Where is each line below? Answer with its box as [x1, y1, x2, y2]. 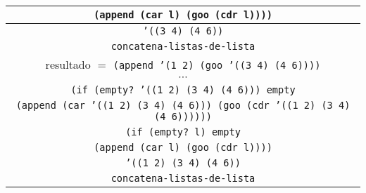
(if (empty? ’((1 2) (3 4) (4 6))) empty [70, 84, 296, 95]
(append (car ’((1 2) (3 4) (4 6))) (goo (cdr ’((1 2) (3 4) [15, 100, 351, 111]
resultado [45, 56, 91, 72]
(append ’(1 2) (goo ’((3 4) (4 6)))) [113, 60, 321, 71]
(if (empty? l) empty [125, 126, 241, 138]
